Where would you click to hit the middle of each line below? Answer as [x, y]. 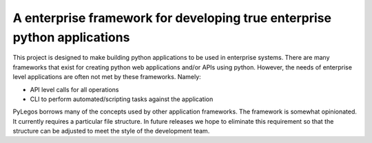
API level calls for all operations [75, 89]
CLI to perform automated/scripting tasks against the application [122, 99]
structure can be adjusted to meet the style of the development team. [111, 131]
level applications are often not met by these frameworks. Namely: [107, 77]
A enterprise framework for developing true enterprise [172, 18]
